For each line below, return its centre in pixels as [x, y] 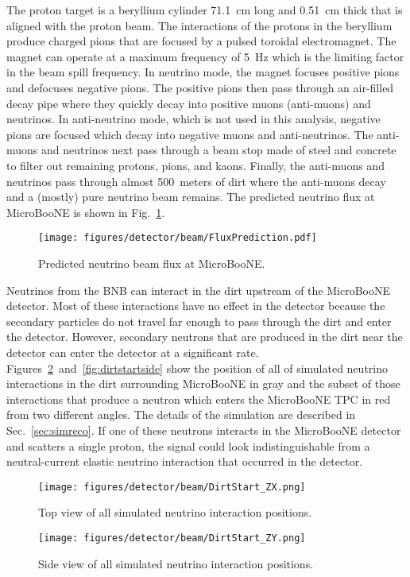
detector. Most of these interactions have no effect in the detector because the [196, 306]
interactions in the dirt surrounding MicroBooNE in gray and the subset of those [203, 383]
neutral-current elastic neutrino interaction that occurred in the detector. [185, 461]
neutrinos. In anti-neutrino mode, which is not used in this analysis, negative [193, 119]
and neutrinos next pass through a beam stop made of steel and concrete [219, 150]
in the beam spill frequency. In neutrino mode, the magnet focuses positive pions [203, 72]
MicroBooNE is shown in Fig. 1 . [86, 212]
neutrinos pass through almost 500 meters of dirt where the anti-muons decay [196, 181]
